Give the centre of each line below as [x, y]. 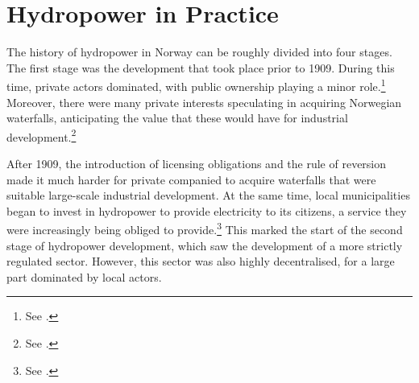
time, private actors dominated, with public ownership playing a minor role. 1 [196, 85]
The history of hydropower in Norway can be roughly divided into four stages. [199, 52]
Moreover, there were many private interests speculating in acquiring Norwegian [204, 102]
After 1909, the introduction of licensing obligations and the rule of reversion [197, 163]
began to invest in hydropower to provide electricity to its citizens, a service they [207, 210]
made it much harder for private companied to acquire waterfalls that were [191, 179]
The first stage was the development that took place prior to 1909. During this [201, 67]
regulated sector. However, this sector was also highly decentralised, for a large [201, 261]
